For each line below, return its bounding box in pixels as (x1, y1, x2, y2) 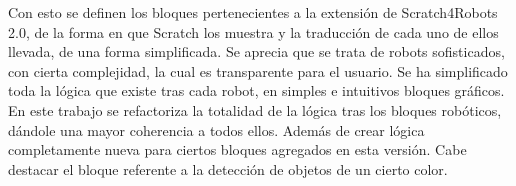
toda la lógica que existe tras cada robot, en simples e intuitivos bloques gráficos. (8, 80, 505, 101)
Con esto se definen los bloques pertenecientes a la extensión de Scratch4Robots (8, 2, 498, 22)
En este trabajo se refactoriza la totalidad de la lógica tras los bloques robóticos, (8, 99, 502, 120)
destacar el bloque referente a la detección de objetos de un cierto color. (8, 158, 448, 179)
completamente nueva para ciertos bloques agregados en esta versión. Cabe (8, 139, 467, 160)
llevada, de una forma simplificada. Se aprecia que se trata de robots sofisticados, (8, 41, 505, 62)
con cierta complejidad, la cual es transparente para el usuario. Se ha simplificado (8, 60, 508, 81)
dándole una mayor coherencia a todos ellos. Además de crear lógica (8, 119, 425, 140)
